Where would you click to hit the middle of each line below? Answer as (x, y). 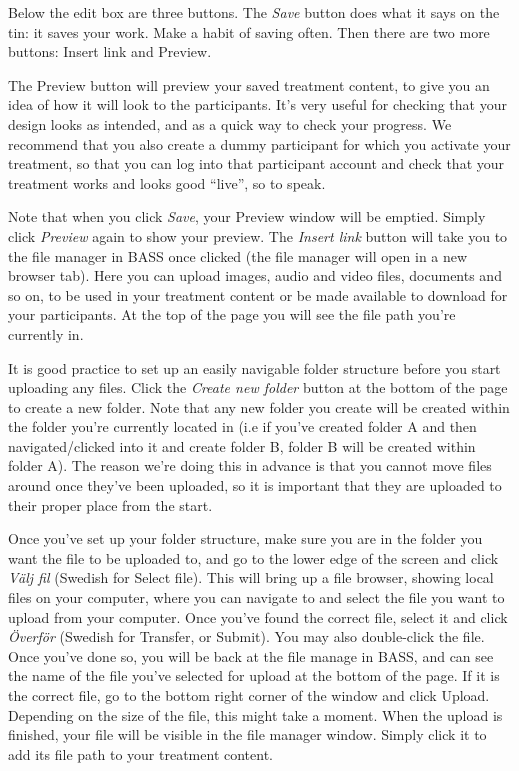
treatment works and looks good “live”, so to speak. (167, 182)
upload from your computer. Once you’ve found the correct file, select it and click (258, 616)
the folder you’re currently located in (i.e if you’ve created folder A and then (242, 426)
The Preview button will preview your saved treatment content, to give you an (249, 84)
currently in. (46, 333)
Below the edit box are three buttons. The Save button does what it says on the (254, 12)
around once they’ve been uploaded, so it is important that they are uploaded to (255, 485)
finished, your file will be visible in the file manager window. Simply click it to (247, 734)
